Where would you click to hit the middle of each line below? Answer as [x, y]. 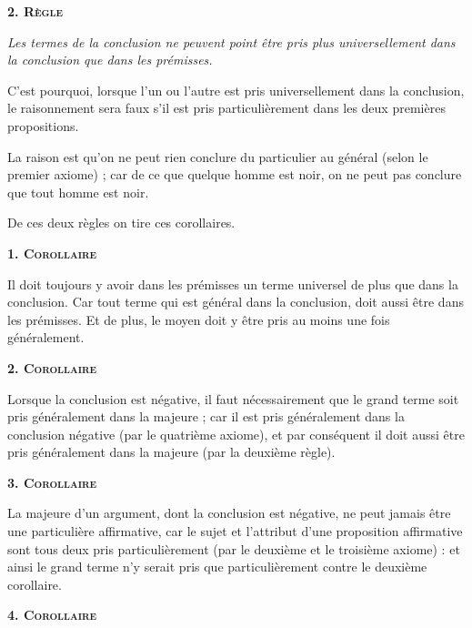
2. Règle [35, 11]
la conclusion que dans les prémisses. [110, 60]
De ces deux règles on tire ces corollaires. [121, 223]
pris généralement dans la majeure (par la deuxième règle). [171, 452]
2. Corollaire [52, 367]
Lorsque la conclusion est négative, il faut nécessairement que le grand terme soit [233, 398]
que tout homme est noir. [78, 192]
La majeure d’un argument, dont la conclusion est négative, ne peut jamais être [229, 513]
